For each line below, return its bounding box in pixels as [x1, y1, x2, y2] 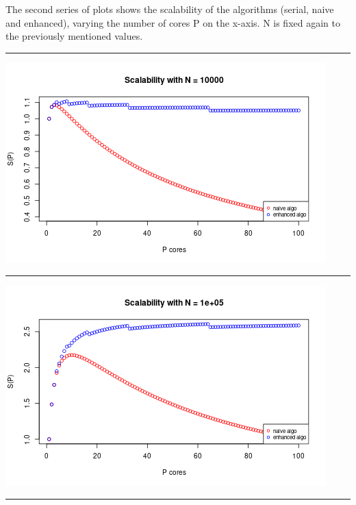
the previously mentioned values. [5, 29, 143, 43]
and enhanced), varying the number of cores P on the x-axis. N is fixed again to [5, 15, 340, 29]
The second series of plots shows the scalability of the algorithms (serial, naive [5, 2, 334, 16]
